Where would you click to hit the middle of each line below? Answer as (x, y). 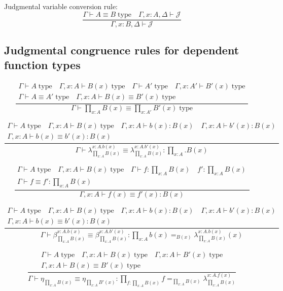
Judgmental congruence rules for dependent (122, 50)
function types (42, 65)
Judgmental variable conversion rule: (61, 6)
